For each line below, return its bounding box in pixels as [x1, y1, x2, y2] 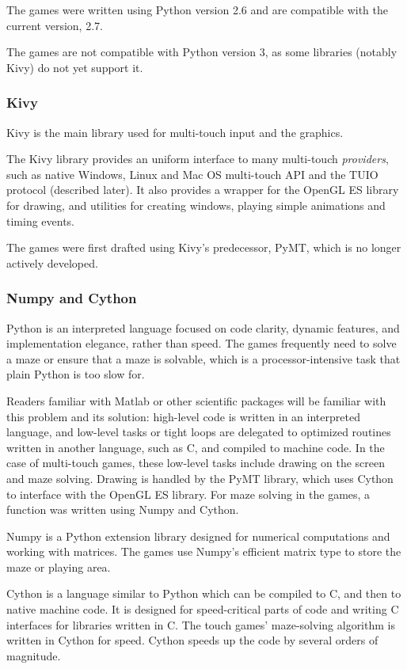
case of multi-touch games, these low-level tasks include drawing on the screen [6, 454, 386, 471]
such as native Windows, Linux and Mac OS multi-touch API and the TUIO [6, 165, 378, 182]
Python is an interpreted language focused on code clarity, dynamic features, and [6, 319, 400, 336]
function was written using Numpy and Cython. [6, 501, 239, 518]
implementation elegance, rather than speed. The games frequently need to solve [6, 335, 397, 352]
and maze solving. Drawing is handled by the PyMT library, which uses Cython [6, 469, 394, 486]
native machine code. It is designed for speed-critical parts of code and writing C [6, 601, 399, 618]
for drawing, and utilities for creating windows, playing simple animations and [6, 196, 386, 213]
